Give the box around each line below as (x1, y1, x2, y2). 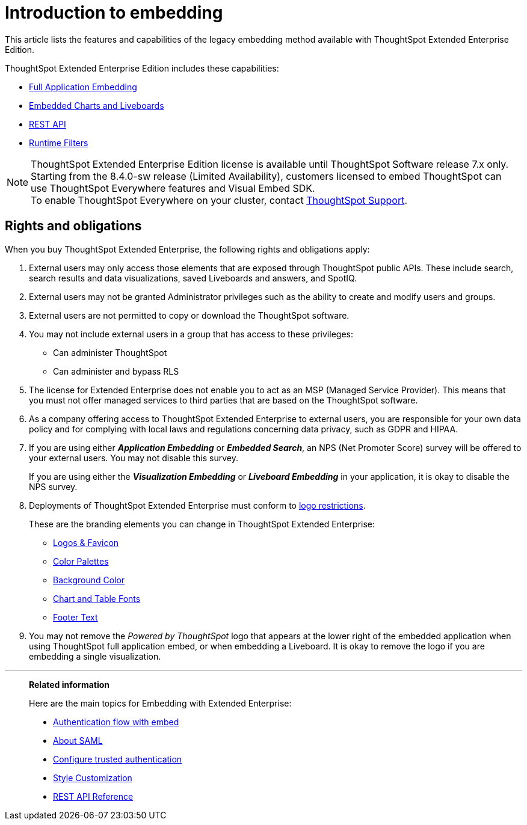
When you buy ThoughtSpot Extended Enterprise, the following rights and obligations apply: (5, 244, 370, 254)
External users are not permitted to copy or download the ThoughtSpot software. (29, 310, 350, 320)
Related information (29, 679, 110, 690)
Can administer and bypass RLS (53, 366, 179, 376)
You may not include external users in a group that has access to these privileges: (29, 328, 353, 339)
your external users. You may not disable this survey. (29, 452, 238, 463)
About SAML (53, 735, 103, 746)
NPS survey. (29, 481, 78, 492)
